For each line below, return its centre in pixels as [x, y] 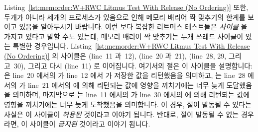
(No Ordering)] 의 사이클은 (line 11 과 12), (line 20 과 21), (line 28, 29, [115, 55]
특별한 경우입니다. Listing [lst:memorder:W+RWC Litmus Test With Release [131, 46]
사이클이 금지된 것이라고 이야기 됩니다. [90, 124]
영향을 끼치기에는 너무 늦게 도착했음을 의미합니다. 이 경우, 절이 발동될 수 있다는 [128, 104]
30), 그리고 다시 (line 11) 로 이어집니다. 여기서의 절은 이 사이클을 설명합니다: [133, 65]
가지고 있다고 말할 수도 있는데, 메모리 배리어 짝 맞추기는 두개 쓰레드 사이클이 [124, 36]
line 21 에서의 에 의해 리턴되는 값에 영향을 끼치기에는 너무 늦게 [126, 85]
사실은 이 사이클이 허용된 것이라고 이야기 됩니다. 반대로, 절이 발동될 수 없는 [122, 114]
